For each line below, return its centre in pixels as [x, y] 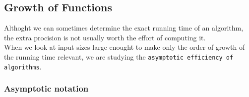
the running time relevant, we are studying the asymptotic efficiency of [119, 56]
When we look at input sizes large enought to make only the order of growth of [124, 47]
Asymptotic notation [46, 88]
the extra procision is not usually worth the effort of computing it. [105, 37]
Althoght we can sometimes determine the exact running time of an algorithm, [124, 28]
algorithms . [23, 66]
